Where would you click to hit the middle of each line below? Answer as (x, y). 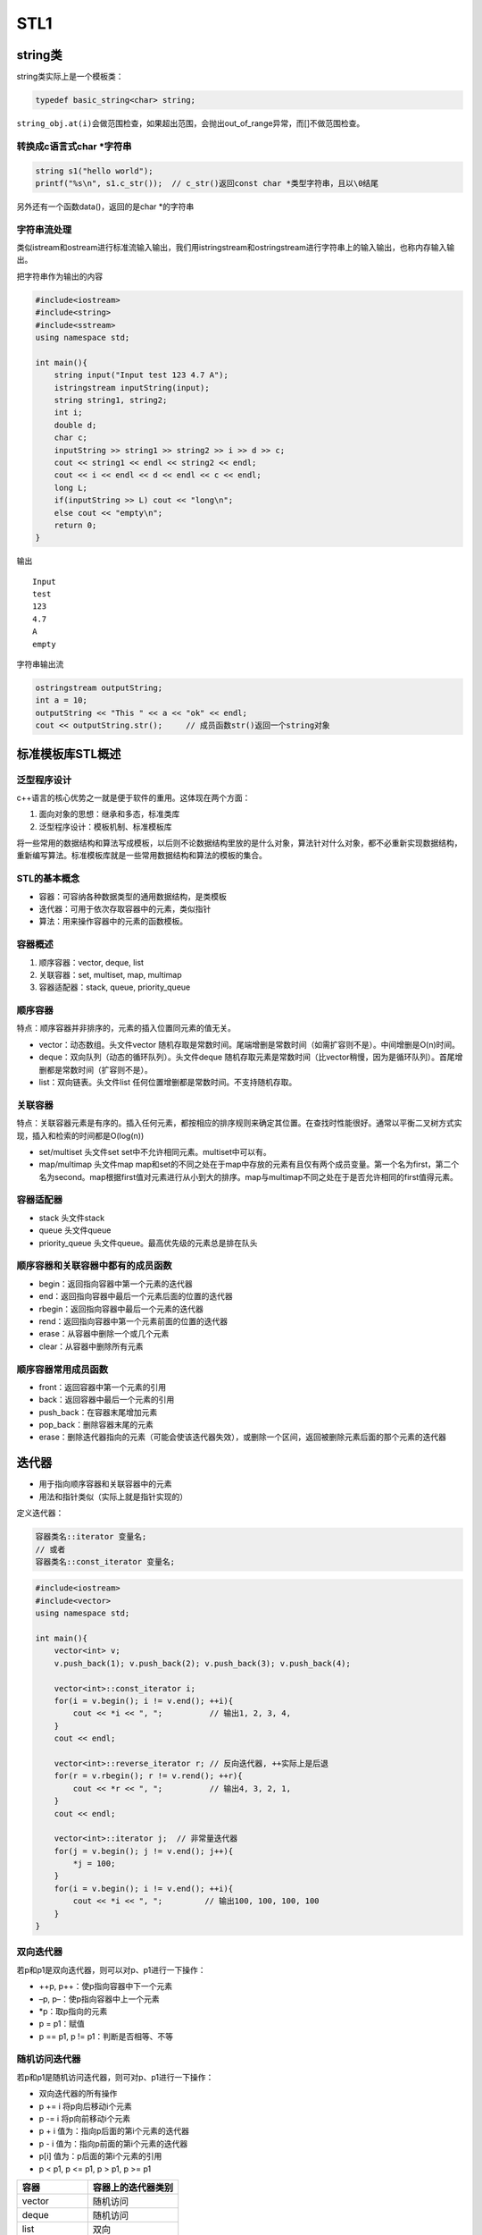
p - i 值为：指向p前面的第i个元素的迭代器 (113, 2143)
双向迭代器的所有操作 (78, 2094)
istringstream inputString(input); (132, 388)
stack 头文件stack (72, 1218)
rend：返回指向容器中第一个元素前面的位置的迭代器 (133, 1321)
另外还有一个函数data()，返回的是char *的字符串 (105, 207)
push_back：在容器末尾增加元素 (98, 1412)
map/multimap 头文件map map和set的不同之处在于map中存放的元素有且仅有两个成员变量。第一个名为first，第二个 (249, 1164)
